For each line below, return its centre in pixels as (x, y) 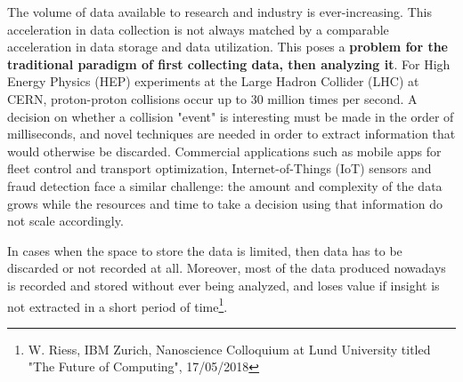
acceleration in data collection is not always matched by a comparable (198, 29)
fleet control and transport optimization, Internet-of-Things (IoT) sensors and (219, 168)
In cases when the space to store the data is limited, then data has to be (205, 250)
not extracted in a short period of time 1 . (118, 305)
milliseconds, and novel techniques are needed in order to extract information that (231, 134)
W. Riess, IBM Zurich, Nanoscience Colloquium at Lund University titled (229, 349)
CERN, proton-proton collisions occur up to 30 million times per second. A (212, 98)
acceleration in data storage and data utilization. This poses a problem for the (227, 47)
